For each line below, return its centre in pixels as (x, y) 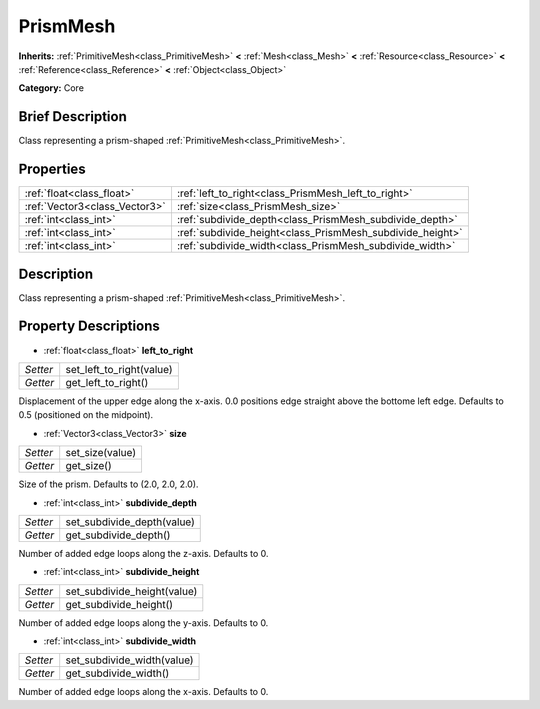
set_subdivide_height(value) (131, 591)
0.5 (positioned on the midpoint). (86, 415)
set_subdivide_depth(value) (130, 522)
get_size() (88, 466)
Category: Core (51, 88)
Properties (52, 169)
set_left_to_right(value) (119, 369)
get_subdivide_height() (119, 604)
